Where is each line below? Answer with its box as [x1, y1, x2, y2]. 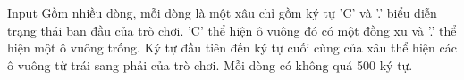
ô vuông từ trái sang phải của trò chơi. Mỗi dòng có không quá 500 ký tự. [7, 55, 413, 74]
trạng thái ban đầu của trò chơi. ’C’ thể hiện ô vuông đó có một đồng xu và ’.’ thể [7, 20, 457, 39]
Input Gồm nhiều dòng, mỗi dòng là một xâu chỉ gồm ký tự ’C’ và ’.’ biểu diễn [7, 4, 437, 21]
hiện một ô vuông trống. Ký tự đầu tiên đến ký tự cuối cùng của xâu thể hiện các [7, 38, 457, 57]
